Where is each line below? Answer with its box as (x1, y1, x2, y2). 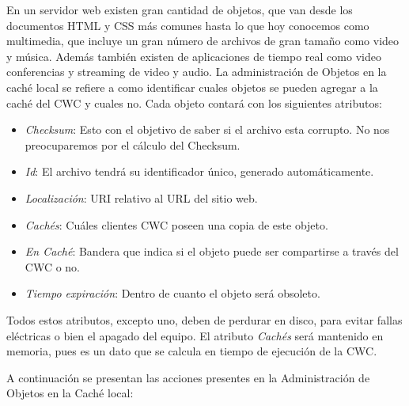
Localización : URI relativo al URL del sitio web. (25, 189, 258, 206)
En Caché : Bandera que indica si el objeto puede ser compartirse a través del (25, 243, 399, 260)
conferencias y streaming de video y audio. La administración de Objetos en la (6, 63, 387, 80)
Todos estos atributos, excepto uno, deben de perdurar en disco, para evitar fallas (6, 311, 403, 328)
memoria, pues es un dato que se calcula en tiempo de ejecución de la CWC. (6, 343, 377, 359)
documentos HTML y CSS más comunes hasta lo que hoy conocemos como (6, 17, 369, 33)
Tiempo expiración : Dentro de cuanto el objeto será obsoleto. (25, 285, 320, 302)
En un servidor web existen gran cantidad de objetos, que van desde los (6, 2, 353, 17)
